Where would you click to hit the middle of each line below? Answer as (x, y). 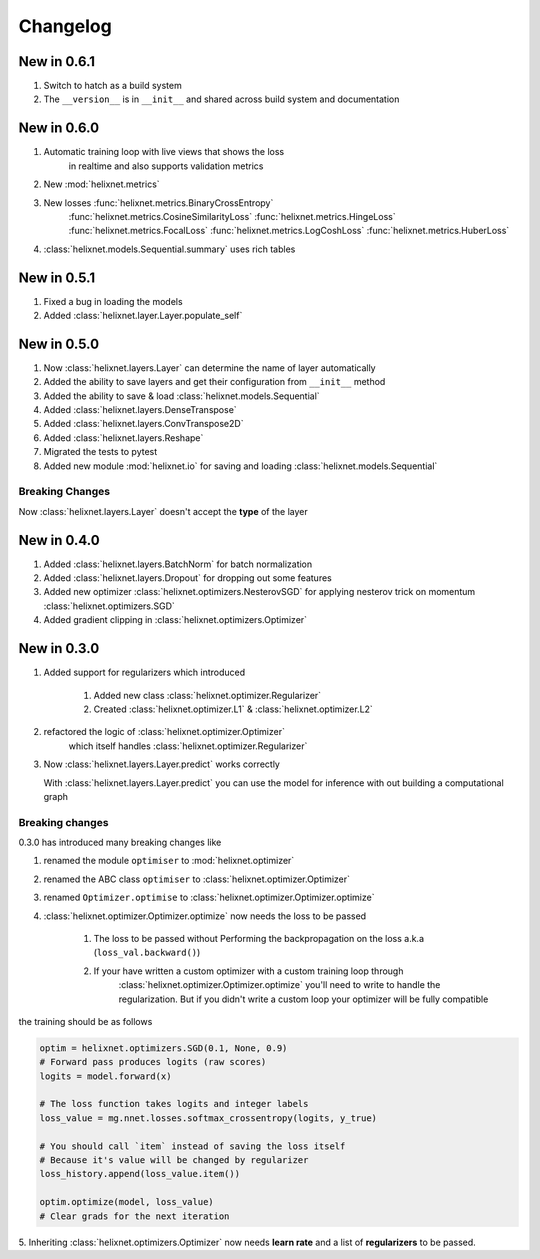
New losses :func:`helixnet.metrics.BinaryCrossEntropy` (158, 202)
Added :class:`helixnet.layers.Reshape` (123, 437)
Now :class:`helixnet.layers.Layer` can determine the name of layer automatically (209, 367)
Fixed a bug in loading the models (113, 301)
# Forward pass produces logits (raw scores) (153, 1062)
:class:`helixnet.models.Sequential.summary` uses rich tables (169, 249)
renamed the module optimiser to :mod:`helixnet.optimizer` (169, 861)
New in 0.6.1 (56, 61)
